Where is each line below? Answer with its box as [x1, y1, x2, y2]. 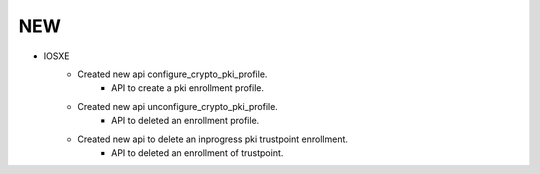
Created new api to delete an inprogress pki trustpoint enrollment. [77, 133, 349, 145]
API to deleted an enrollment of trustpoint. [111, 146, 284, 159]
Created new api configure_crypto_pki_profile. [77, 68, 268, 80]
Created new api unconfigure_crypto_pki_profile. [77, 100, 279, 112]
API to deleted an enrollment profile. [111, 115, 260, 127]
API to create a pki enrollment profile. [111, 82, 265, 94]
